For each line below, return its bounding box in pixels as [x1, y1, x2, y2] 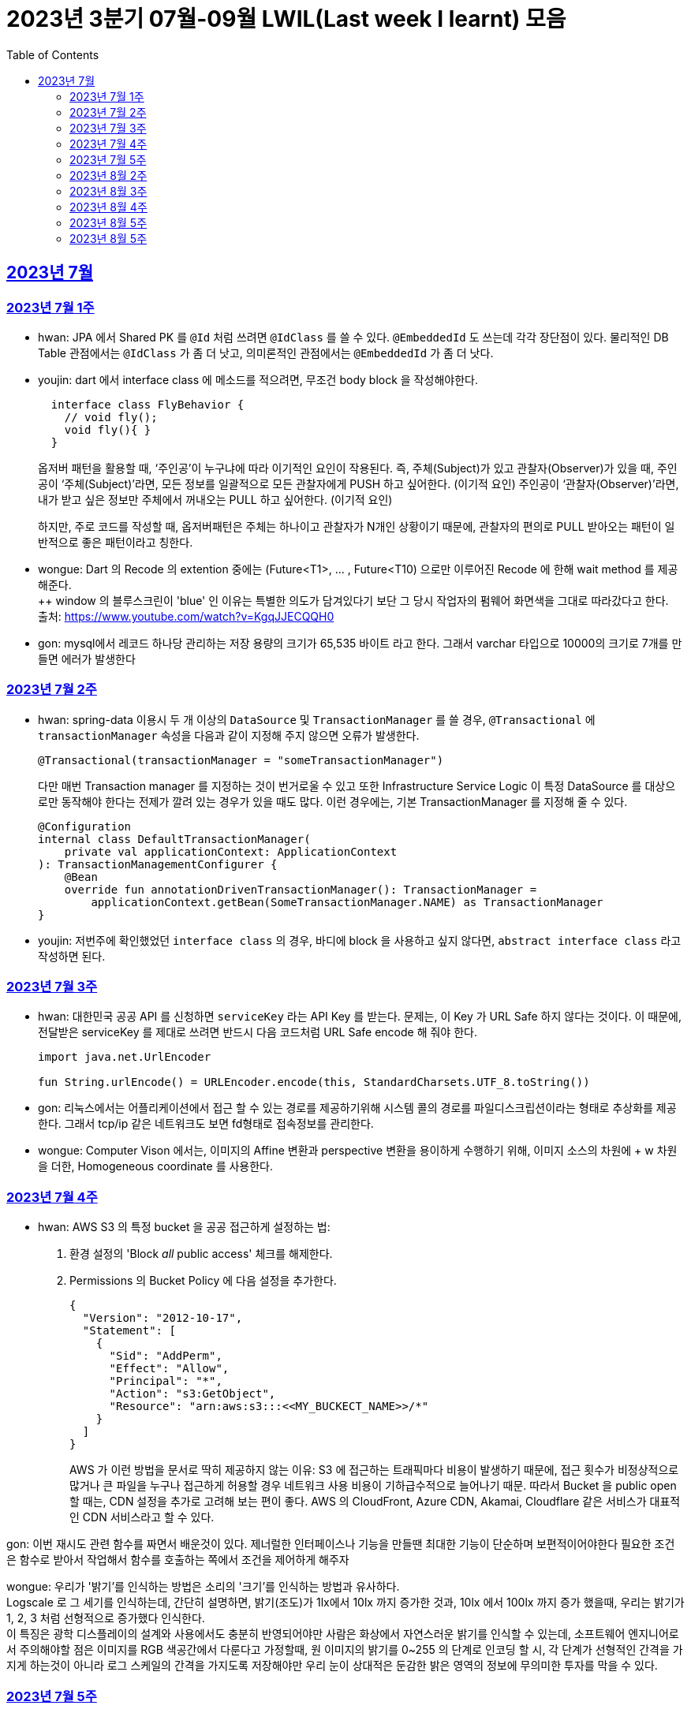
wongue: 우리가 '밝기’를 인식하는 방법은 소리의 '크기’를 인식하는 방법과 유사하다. [6, 1580, 400, 1594]
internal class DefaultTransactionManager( [38, 832, 311, 845]
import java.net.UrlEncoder [38, 1050, 211, 1064]
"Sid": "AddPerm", [109, 1349, 222, 1363]
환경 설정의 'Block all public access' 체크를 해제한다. [69, 1247, 333, 1261]
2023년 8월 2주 [69, 168, 148, 182]
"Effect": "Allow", [109, 1362, 230, 1375]
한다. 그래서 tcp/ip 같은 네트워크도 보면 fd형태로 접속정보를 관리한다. [38, 1117, 374, 1131]
